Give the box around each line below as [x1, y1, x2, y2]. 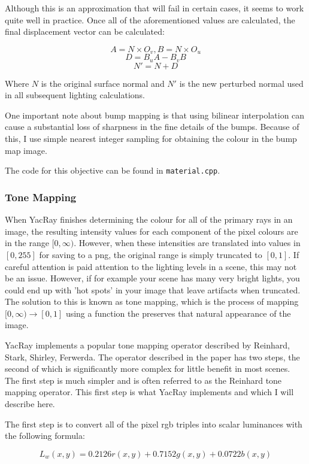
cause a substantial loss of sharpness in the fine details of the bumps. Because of [5, 120, 299, 133]
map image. [5, 144, 47, 156]
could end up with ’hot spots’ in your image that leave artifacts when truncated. [5, 283, 301, 296]
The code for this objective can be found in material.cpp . [5, 164, 220, 177]
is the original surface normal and [41, 77, 165, 89]
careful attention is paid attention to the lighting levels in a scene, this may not [5, 260, 297, 272]
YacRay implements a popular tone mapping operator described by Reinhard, [5, 339, 290, 351]
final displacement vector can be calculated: [5, 25, 165, 38]
